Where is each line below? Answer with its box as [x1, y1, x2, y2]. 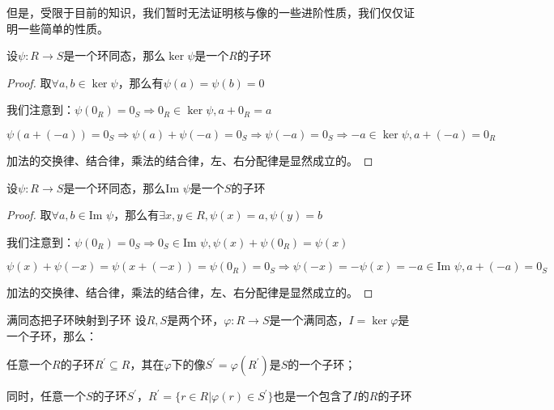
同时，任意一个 [6, 387, 86, 404]
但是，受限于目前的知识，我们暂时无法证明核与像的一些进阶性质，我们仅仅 [6, 4, 403, 20]
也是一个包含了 [273, 387, 353, 404]
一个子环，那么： [6, 327, 97, 344]
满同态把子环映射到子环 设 [6, 311, 147, 328]
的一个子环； [288, 356, 356, 373]
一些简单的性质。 [17, 19, 109, 36]
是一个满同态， [269, 311, 349, 328]
